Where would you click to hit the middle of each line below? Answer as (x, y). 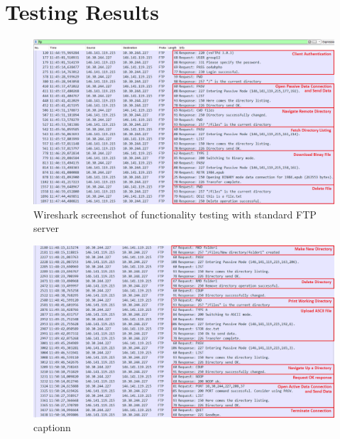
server (46, 228)
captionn (52, 427)
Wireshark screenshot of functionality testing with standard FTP (175, 214)
